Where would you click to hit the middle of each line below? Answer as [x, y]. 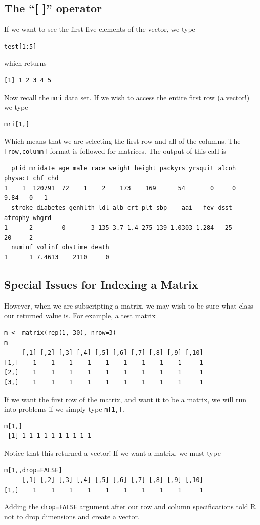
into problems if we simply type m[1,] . [64, 409]
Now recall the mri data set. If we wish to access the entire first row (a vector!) [127, 97]
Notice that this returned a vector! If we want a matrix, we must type [113, 453]
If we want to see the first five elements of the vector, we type [100, 29]
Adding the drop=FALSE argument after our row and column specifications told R [130, 507]
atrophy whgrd [28, 218]
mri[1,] [17, 124]
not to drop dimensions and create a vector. [72, 517]
